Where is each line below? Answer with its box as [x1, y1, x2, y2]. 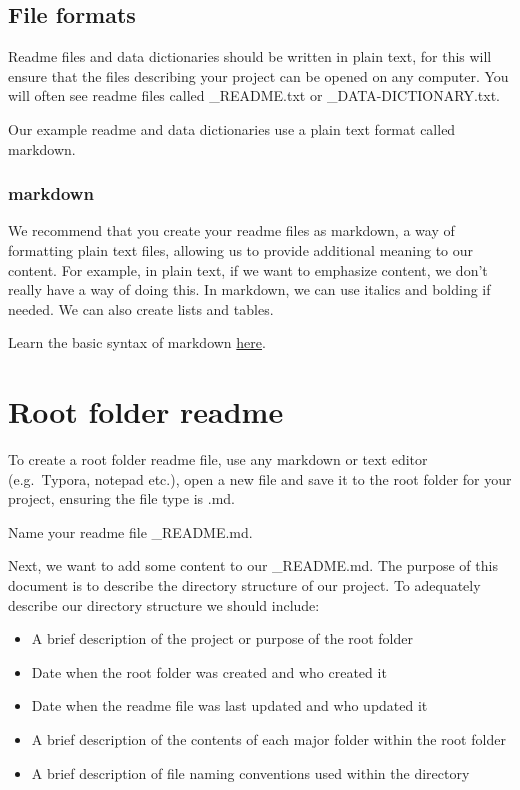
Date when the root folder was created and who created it [31, 661, 387, 682]
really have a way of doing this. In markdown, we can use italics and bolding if [8, 279, 491, 300]
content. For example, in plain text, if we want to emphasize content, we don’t [8, 259, 488, 280]
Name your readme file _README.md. [8, 521, 253, 542]
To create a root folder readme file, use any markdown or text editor [8, 449, 428, 470]
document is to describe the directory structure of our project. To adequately [8, 575, 481, 596]
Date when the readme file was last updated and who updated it [31, 695, 428, 716]
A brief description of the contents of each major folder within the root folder [31, 729, 506, 750]
